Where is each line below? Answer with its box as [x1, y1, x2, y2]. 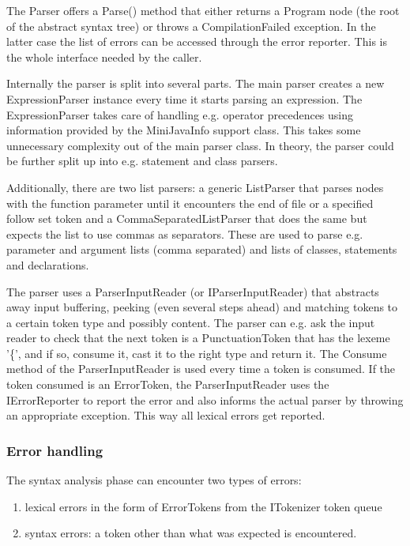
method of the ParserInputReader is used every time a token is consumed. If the [6, 360, 396, 377]
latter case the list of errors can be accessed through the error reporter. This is [6, 33, 387, 50]
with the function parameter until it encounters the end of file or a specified [6, 194, 374, 211]
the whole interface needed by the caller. [6, 48, 202, 65]
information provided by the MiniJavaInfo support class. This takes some [6, 122, 361, 138]
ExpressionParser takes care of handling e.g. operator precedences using [6, 106, 354, 122]
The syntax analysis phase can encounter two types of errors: [6, 472, 302, 488]
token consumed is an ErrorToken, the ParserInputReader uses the [6, 376, 329, 393]
